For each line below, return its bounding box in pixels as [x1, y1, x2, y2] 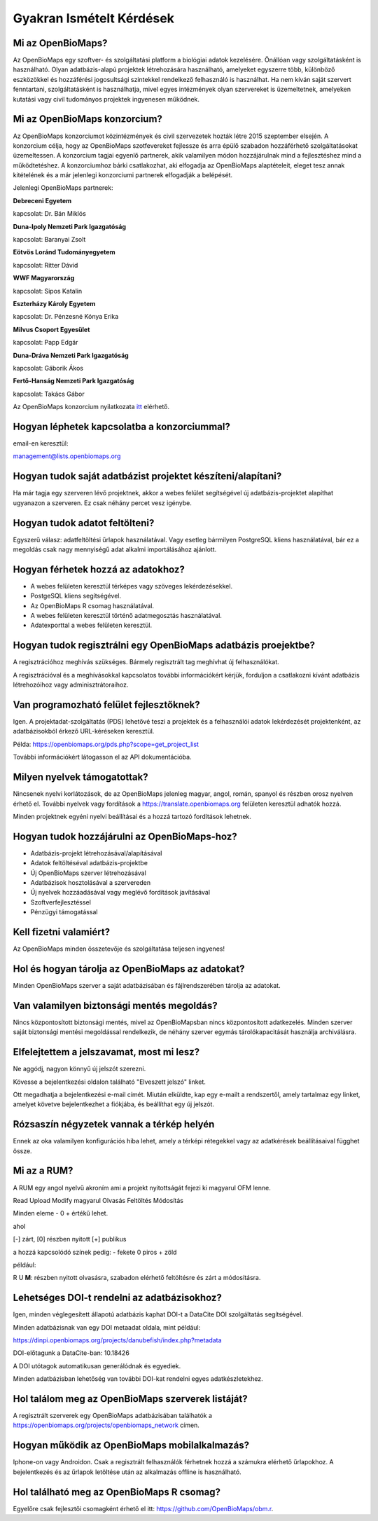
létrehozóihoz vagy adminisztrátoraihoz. [13, 680, 129, 689]
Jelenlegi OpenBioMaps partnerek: [13, 184, 113, 192]
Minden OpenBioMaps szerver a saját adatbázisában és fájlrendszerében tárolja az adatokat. [13, 982, 281, 989]
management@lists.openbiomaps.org [13, 452, 121, 460]
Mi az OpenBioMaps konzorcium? [13, 113, 162, 125]
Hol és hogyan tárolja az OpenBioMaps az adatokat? [13, 963, 245, 975]
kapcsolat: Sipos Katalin [13, 287, 83, 295]
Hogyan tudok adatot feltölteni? [13, 517, 155, 529]
